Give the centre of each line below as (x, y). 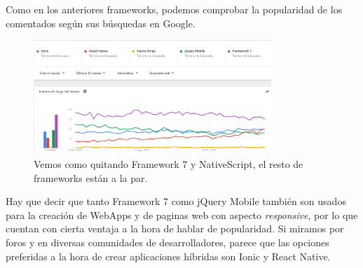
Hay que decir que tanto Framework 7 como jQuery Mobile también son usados (176, 201)
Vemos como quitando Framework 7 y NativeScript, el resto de (169, 164)
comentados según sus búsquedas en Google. (101, 23)
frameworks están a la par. (91, 177)
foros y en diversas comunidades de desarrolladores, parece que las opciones (167, 242)
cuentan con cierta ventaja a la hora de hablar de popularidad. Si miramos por (175, 228)
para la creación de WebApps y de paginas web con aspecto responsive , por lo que (182, 214)
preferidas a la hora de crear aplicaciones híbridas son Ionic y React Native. (168, 256)
